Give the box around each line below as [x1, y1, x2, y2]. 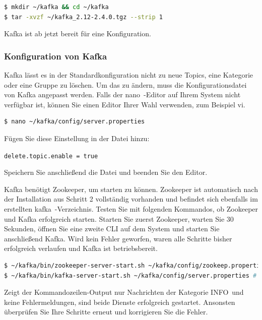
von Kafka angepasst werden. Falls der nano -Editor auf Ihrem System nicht [4, 89, 241, 100]
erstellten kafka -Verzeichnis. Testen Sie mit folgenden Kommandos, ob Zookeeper [4, 204, 258, 214]
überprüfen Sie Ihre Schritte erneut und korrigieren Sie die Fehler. [4, 306, 208, 317]
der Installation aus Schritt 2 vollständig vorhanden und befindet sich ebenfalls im [4, 194, 258, 204]
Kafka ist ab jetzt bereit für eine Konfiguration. [4, 28, 151, 39]
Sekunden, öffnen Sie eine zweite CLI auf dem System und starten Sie [4, 223, 220, 234]
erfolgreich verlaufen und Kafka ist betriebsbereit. [4, 243, 158, 253]
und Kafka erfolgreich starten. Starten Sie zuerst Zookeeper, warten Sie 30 [4, 213, 234, 224]
